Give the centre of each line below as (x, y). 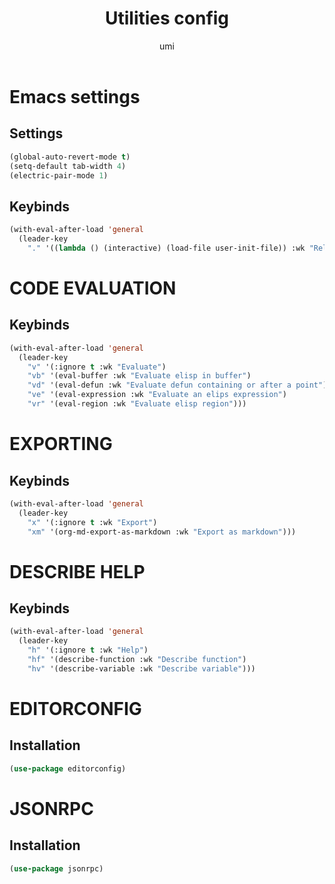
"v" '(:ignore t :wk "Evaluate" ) (97, 367)
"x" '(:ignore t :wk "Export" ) (92, 522)
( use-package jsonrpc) (56, 868)
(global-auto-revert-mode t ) (70, 157)
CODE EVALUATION (93, 288)
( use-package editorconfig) (68, 768)
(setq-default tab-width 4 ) (68, 166)
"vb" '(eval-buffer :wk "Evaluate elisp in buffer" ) (139, 376)
